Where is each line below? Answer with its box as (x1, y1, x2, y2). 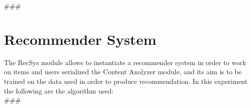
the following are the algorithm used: (4, 85, 114, 95)
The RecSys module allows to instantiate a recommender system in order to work (4, 57, 246, 67)
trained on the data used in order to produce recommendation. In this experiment (4, 76, 248, 86)
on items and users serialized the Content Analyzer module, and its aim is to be (4, 67, 242, 77)
